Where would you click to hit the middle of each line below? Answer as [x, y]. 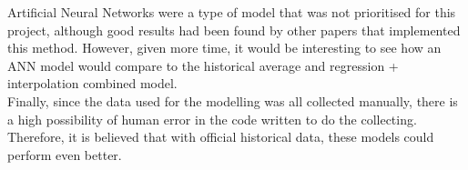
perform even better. [65, 154]
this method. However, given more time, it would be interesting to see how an [224, 48]
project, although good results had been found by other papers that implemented [234, 30]
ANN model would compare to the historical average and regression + [203, 65]
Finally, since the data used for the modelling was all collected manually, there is [233, 100]
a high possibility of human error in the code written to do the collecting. [212, 119]
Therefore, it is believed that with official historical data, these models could [221, 137]
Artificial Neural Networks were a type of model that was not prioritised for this [232, 12]
